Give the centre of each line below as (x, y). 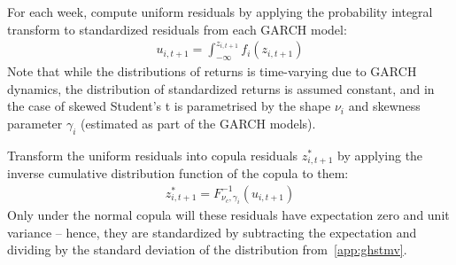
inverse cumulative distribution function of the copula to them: (178, 173)
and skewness (384, 106)
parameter (35, 123)
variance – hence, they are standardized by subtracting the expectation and (212, 232)
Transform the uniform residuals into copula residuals (153, 155)
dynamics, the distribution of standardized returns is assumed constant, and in (221, 88)
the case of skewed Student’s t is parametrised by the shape (169, 106)
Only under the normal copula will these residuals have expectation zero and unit (228, 215)
